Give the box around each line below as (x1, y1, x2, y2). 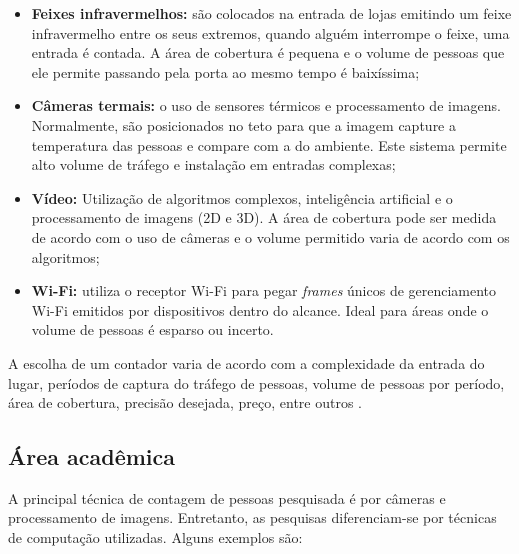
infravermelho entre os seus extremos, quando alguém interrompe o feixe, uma (31, 22, 510, 43)
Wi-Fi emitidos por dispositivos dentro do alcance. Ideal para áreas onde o (31, 299, 489, 320)
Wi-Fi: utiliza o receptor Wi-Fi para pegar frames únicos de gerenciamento (31, 280, 497, 301)
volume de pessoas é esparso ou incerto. (31, 319, 274, 340)
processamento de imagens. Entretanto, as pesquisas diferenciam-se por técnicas (8, 507, 497, 528)
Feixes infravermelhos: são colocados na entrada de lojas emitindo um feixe (31, 3, 512, 23)
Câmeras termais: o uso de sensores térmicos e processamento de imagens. (31, 95, 501, 116)
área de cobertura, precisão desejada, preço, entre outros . (8, 392, 363, 413)
